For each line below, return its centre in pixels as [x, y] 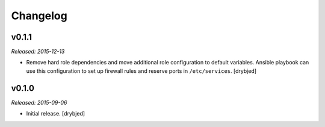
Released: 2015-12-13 [38, 52]
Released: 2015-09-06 [39, 102]
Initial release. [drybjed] [56, 114]
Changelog [39, 16]
